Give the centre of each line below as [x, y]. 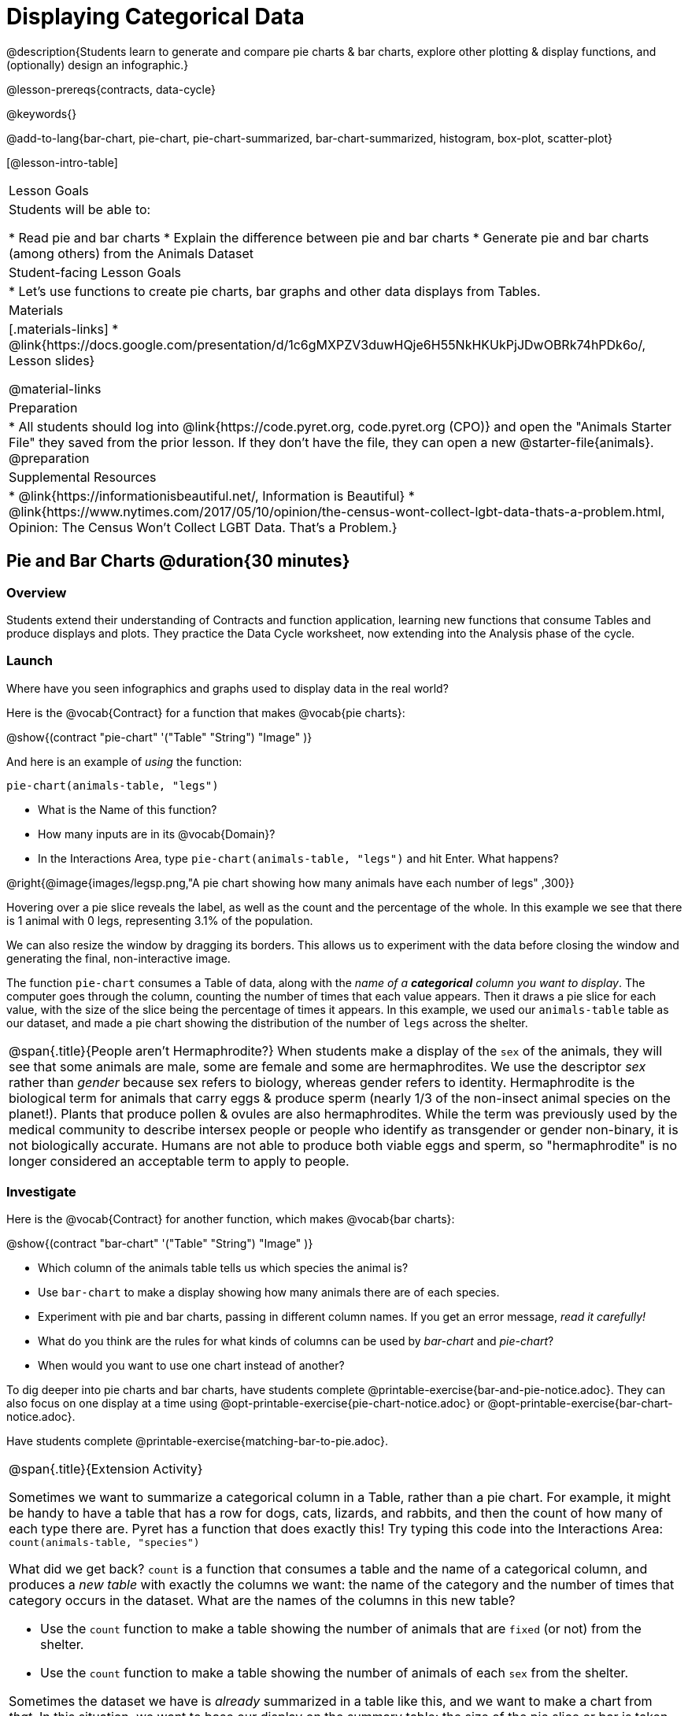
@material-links [55, 388]
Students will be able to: [80, 209]
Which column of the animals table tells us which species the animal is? [223, 1268]
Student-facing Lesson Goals [95, 272]
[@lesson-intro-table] [62, 162]
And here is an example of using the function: [124, 761]
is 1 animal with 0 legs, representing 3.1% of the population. [160, 920]
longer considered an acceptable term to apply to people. [179, 1161]
